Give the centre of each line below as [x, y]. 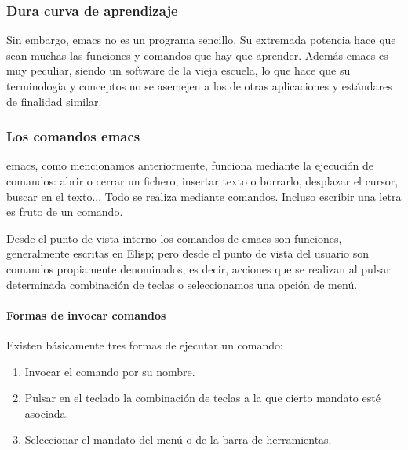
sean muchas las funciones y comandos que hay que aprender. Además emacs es [197, 55]
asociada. [47, 413]
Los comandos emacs [73, 136]
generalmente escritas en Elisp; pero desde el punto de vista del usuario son [188, 253]
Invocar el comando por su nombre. [110, 371]
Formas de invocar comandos [86, 315]
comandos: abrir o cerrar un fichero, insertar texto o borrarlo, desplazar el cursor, [202, 181]
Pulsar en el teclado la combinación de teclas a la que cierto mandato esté [202, 398]
